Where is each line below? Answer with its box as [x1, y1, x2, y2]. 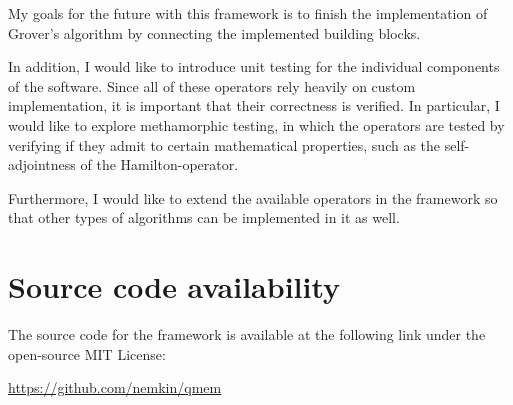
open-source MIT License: [8, 343, 166, 364]
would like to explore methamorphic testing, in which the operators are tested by [8, 114, 505, 135]
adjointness [8, 154, 76, 175]
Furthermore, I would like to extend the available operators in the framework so [8, 187, 498, 208]
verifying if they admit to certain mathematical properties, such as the [8, 134, 441, 155]
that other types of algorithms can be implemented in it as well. [8, 207, 400, 228]
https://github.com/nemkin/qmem [8, 377, 222, 398]
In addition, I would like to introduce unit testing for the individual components [8, 56, 500, 77]
